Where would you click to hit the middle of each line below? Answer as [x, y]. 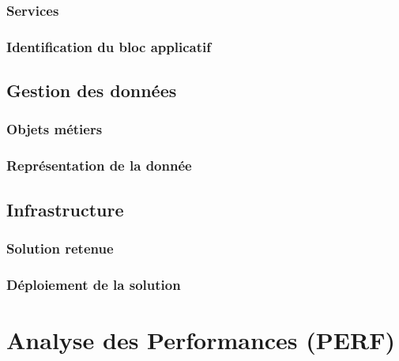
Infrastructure [65, 209]
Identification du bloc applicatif [109, 46]
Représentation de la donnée [99, 165]
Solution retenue [60, 248]
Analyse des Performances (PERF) [201, 339]
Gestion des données [92, 90]
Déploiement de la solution [94, 284]
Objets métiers [55, 129]
